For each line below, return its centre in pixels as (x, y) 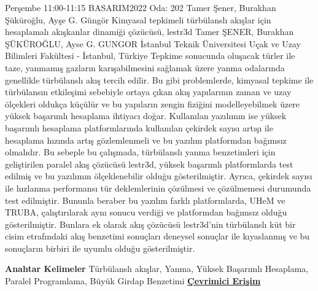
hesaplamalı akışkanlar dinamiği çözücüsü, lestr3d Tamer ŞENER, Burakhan (149, 32)
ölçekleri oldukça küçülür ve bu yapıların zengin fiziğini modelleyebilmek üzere (153, 103)
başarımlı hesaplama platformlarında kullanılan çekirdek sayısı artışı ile (139, 127)
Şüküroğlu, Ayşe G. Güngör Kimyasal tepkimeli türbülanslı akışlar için (138, 19)
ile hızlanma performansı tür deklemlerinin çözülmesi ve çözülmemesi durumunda (158, 188)
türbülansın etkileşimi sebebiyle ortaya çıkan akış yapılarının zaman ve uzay (148, 92)
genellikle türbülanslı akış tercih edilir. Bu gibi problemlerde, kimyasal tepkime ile (159, 80)
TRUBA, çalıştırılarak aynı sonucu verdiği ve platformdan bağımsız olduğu (146, 212)
